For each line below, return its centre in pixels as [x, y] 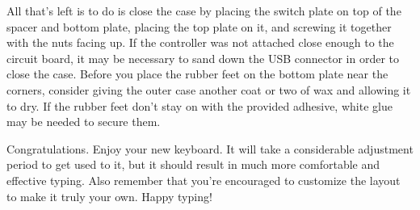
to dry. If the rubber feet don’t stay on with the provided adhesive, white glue [199, 105]
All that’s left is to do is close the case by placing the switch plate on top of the [204, 10]
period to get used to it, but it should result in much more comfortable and [193, 164]
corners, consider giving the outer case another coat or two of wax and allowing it [209, 89]
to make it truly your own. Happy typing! [109, 196]
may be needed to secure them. [84, 122]
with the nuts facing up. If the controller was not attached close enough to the [200, 42]
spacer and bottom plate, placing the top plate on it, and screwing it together [199, 26]
